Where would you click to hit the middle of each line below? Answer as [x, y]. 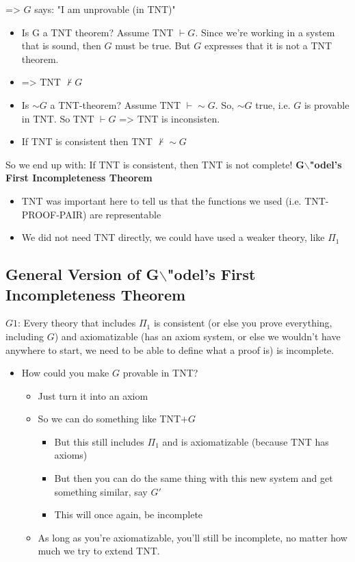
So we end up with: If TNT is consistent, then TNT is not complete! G [155, 164]
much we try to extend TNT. [99, 551]
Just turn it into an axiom [93, 395]
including [25, 336]
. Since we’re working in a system [265, 32]
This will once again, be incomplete [129, 514]
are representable [126, 214]
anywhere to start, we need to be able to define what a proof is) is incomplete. [170, 349]
